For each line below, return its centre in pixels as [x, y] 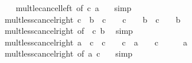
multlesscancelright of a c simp [69, 53]
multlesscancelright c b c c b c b [92, 19]
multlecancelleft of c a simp [74, 8]
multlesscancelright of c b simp [69, 31]
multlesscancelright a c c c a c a [96, 42]
